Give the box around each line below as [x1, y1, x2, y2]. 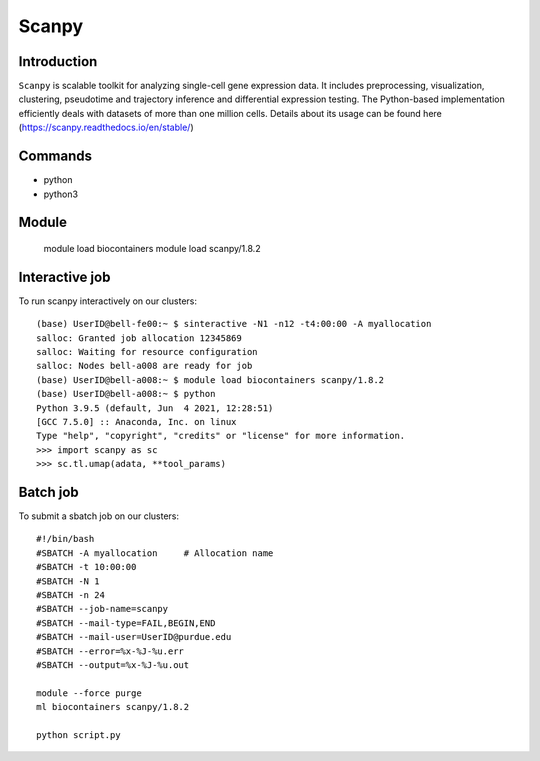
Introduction [18, 53, 98, 70]
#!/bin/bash [36, 533, 95, 545]
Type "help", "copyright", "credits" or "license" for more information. [36, 430, 406, 442]
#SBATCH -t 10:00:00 [36, 561, 137, 573]
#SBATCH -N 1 [36, 575, 100, 587]
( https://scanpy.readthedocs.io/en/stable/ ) [18, 121, 194, 134]
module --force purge [36, 687, 142, 699]
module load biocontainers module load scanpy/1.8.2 [43, 242, 261, 254]
